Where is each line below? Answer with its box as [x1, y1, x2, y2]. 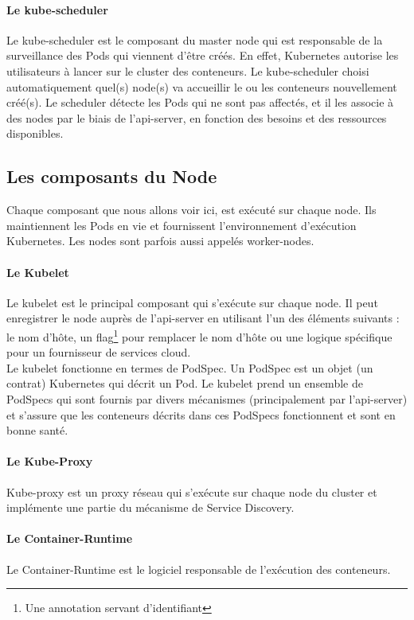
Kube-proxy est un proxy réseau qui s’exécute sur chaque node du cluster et [6, 483, 377, 500]
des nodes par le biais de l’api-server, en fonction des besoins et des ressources [6, 109, 387, 126]
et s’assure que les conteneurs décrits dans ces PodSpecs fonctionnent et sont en [6, 406, 396, 423]
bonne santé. [6, 422, 68, 439]
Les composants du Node [6, 164, 217, 189]
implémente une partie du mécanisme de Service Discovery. [6, 499, 295, 516]
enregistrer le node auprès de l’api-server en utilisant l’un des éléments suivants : [6, 310, 400, 326]
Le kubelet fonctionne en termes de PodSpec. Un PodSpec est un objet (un [6, 359, 373, 376]
